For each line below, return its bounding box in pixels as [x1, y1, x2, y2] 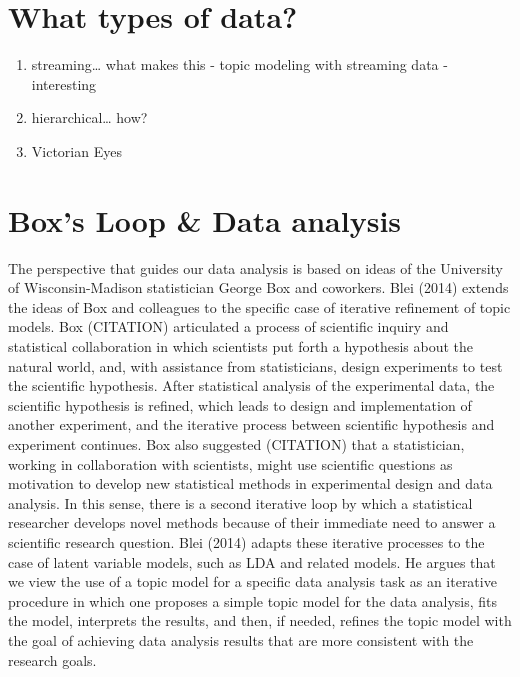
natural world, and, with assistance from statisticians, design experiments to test [8, 355, 503, 376]
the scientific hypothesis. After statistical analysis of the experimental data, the [8, 375, 495, 396]
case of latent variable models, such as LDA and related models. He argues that [8, 551, 496, 572]
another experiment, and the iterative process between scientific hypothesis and [8, 414, 495, 435]
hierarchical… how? [31, 107, 148, 128]
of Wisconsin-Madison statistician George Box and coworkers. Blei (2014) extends [8, 277, 509, 298]
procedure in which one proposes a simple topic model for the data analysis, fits [8, 590, 498, 611]
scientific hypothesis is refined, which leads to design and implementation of [8, 394, 472, 415]
